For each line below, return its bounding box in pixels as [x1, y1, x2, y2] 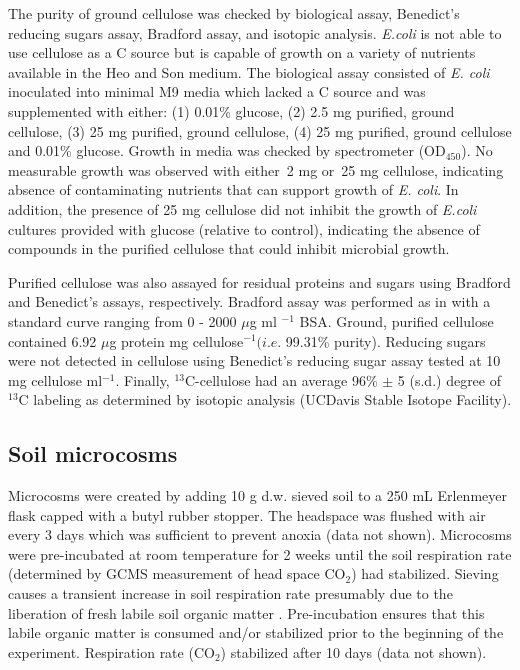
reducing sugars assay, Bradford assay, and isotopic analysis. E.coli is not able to [8, 22, 502, 43]
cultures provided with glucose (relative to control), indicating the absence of [8, 218, 480, 239]
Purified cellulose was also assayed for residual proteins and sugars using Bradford [8, 271, 511, 292]
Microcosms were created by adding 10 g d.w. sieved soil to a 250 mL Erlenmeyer [8, 485, 507, 506]
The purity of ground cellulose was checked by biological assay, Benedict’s [8, 3, 460, 23]
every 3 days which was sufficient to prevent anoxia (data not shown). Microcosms [8, 524, 512, 545]
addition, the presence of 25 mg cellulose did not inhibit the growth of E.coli [8, 198, 477, 219]
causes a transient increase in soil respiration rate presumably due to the [8, 583, 453, 604]
